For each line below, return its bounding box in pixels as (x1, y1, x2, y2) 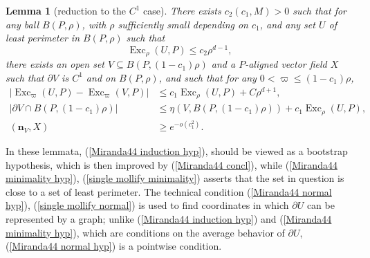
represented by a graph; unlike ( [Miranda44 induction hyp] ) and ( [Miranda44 (6, 212, 332, 226)
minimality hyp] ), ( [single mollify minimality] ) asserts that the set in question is (6, 171, 344, 185)
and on (86, 70, 116, 84)
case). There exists (143, 3, 221, 17)
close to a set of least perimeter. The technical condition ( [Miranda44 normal (6, 184, 332, 199)
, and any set (259, 17, 315, 31)
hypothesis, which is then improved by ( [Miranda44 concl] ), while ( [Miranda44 (6, 157, 337, 172)
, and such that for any (158, 70, 257, 84)
